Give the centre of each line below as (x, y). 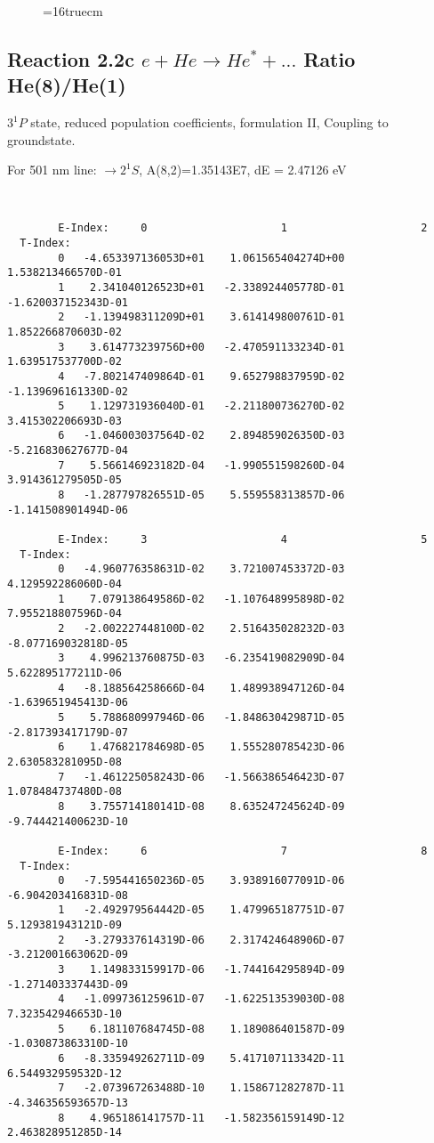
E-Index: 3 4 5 (243, 540)
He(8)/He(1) (67, 85)
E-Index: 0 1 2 (243, 228)
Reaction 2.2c (71, 58)
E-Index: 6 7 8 (243, 851)
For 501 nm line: (52, 170)
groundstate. (41, 139)
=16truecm (73, 11)
